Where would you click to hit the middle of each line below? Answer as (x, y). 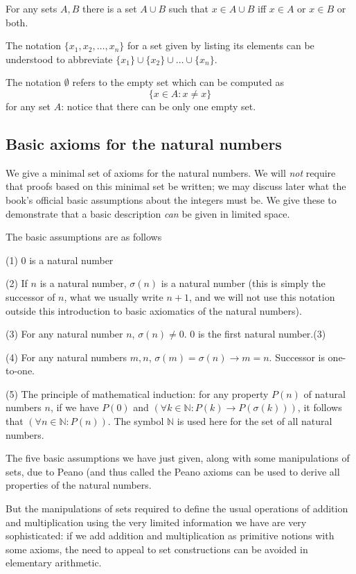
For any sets (32, 8)
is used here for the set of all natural (255, 421)
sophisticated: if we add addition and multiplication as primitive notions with (170, 536)
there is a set (109, 8)
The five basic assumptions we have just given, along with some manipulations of (178, 458)
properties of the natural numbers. (79, 485)
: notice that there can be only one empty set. (159, 106)
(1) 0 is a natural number (60, 260)
